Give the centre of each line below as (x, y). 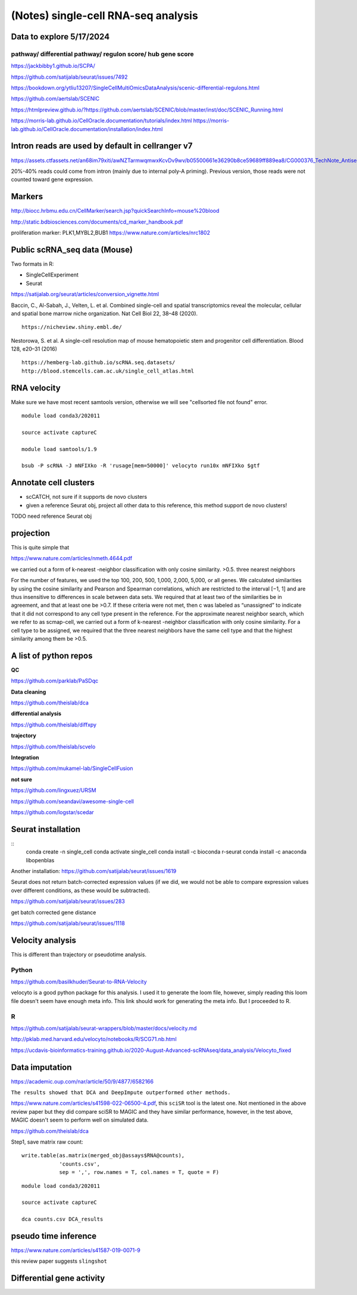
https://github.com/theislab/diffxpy (54, 725)
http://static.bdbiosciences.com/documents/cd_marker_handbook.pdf (97, 222)
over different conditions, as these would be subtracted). (81, 890)
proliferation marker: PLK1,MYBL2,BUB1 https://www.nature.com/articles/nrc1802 (111, 233)
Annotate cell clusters (53, 483)
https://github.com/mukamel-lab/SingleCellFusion (72, 768)
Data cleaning (29, 692)
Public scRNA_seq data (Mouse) (72, 249)
